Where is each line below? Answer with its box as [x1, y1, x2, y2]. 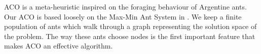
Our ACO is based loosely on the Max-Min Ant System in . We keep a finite [4, 11, 242, 21]
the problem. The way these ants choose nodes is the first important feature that [4, 30, 255, 41]
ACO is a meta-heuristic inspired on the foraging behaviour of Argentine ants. [4, 1, 247, 11]
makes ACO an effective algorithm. [4, 40, 113, 51]
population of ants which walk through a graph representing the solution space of [4, 21, 257, 31]
